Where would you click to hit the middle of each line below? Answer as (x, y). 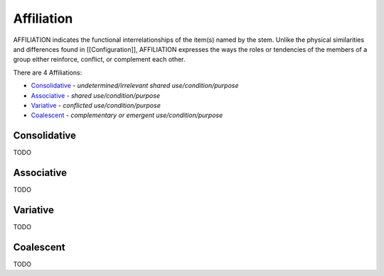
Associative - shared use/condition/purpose (95, 95)
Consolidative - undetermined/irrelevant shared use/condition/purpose (135, 86)
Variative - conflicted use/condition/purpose (96, 105)
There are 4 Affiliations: (48, 72)
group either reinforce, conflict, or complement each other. (99, 60)
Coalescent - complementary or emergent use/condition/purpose (127, 115)
